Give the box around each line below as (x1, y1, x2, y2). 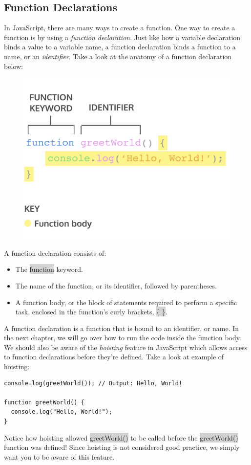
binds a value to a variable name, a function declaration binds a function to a (4, 42, 236, 52)
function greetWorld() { (4, 399, 84, 406)
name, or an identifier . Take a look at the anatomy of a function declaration (4, 51, 232, 61)
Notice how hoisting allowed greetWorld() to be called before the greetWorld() (4, 432, 238, 443)
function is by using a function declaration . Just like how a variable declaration (4, 32, 241, 42)
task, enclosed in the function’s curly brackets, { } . (15, 307, 167, 317)
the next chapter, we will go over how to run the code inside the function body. (4, 332, 241, 343)
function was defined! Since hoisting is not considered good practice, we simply (4, 442, 240, 452)
